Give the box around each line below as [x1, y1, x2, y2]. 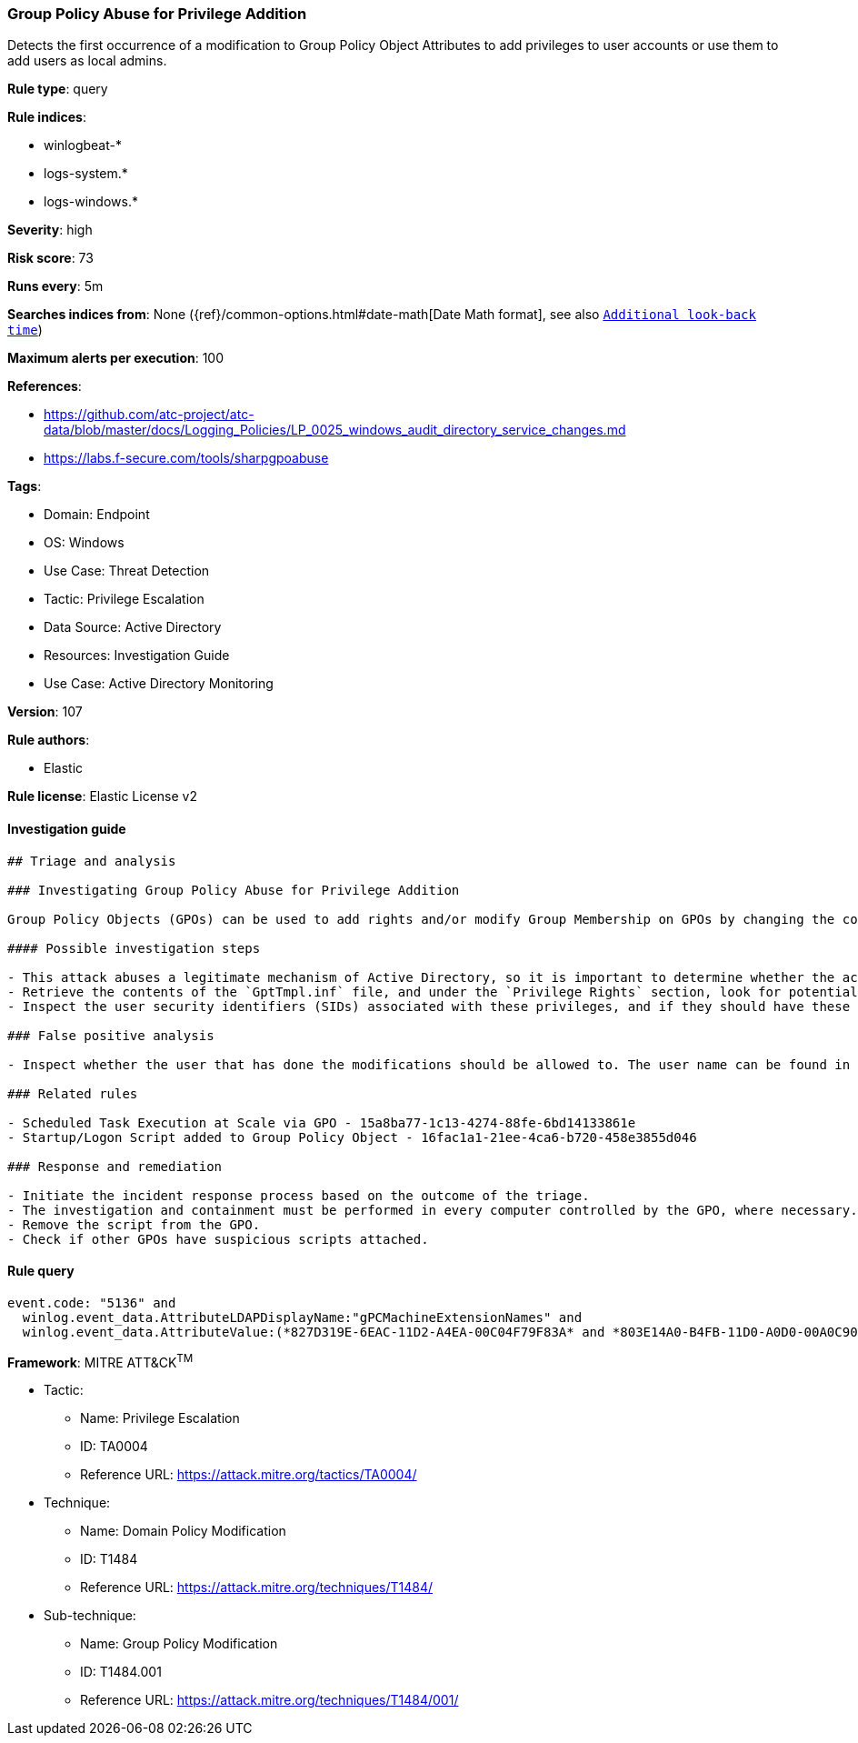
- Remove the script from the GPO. [7, 1217, 261, 1232]
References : [7, 378, 82, 395]
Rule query [7, 1263, 75, 1279]
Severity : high [7, 222, 93, 238]
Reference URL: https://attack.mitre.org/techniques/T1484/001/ [80, 1692, 459, 1708]
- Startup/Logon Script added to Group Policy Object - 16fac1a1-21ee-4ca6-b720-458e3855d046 [7, 1129, 697, 1145]
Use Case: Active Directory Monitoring [44, 676, 274, 692]
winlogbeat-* [44, 137, 122, 154]
